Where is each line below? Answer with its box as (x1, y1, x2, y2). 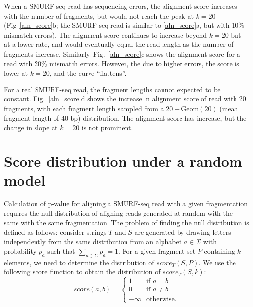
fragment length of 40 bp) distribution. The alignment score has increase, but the (4, 113, 247, 123)
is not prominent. (81, 122, 133, 133)
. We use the (199, 257, 236, 267)
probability (4, 246, 36, 256)
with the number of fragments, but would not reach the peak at (4, 10, 194, 20)
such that (47, 246, 75, 256)
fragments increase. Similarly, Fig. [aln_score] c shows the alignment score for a (4, 48, 240, 58)
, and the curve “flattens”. (49, 68, 126, 78)
